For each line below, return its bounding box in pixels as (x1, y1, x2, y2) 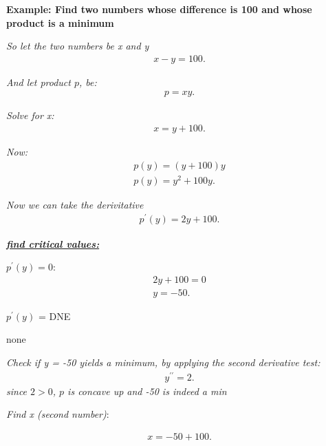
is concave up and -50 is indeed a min (67, 383, 227, 398)
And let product (6, 74, 71, 89)
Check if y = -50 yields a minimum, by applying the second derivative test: (6, 354, 320, 369)
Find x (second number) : (6, 407, 109, 421)
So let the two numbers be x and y (6, 39, 149, 53)
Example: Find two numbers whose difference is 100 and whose (6, 2, 312, 16)
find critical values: (6, 236, 100, 251)
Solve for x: (6, 108, 54, 123)
